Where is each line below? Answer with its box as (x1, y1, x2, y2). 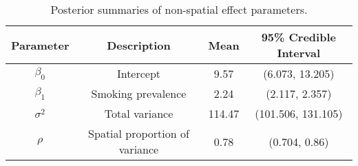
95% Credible (261, 29, 336, 45)
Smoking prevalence (91, 85, 187, 101)
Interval (277, 45, 321, 61)
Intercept (116, 65, 161, 81)
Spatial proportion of (88, 125, 189, 141)
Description (107, 37, 171, 53)
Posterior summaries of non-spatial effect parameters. (50, 1, 308, 17)
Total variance (104, 105, 173, 121)
